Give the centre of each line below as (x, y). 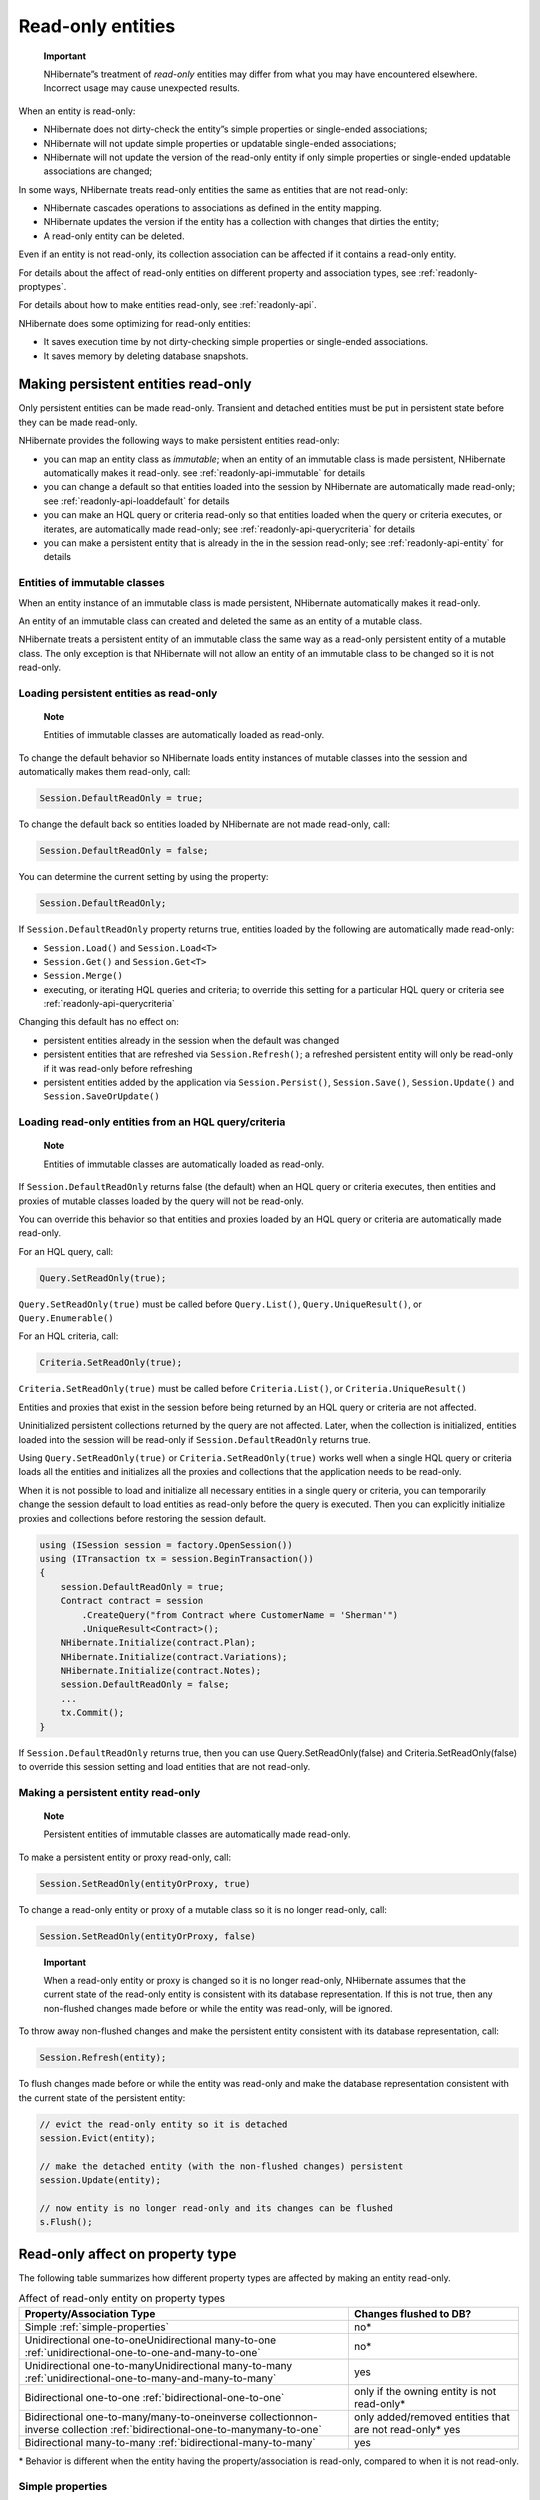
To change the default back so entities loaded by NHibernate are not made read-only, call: (204, 824)
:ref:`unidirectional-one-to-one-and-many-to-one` (142, 2352)
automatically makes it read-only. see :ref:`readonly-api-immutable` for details (204, 473)
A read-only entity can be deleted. (114, 236)
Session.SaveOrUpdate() (101, 1096)
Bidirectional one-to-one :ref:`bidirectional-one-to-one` (154, 2397)
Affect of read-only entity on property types (122, 2298)
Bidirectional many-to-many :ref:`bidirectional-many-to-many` (170, 2442)
